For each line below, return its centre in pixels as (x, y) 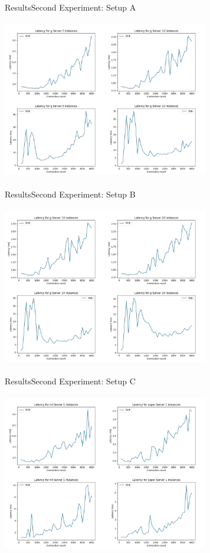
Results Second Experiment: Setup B (70, 194)
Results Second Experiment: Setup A (70, 7)
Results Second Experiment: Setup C (70, 381)
